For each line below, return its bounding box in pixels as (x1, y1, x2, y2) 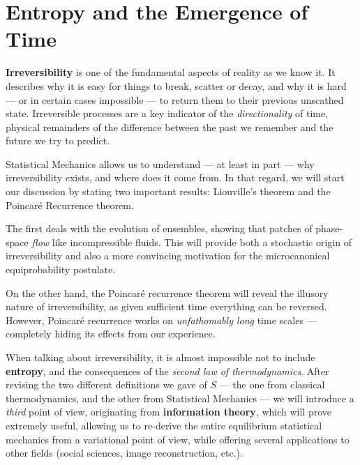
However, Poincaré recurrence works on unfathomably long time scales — (6, 312, 317, 327)
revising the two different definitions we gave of (6, 377, 207, 392)
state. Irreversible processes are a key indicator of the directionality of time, (6, 106, 329, 121)
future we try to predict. (6, 133, 110, 148)
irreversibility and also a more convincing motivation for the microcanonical (6, 248, 330, 263)
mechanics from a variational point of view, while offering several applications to (6, 432, 350, 446)
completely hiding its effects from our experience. (6, 326, 216, 341)
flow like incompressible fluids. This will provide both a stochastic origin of (31, 234, 352, 249)
